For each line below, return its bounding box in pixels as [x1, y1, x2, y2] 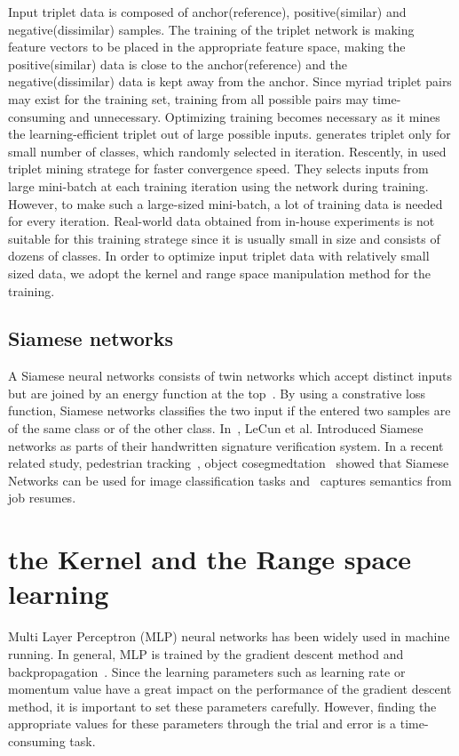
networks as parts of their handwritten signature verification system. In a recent [8, 436, 444, 454]
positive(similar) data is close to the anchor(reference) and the [8, 54, 347, 73]
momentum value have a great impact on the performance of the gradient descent [8, 680, 452, 698]
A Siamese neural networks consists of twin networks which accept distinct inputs [8, 366, 453, 385]
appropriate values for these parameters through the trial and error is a [8, 714, 397, 733]
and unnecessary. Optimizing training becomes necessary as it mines [69, 107, 440, 125]
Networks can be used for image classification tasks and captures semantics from [8, 470, 452, 489]
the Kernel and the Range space [8, 541, 412, 577]
